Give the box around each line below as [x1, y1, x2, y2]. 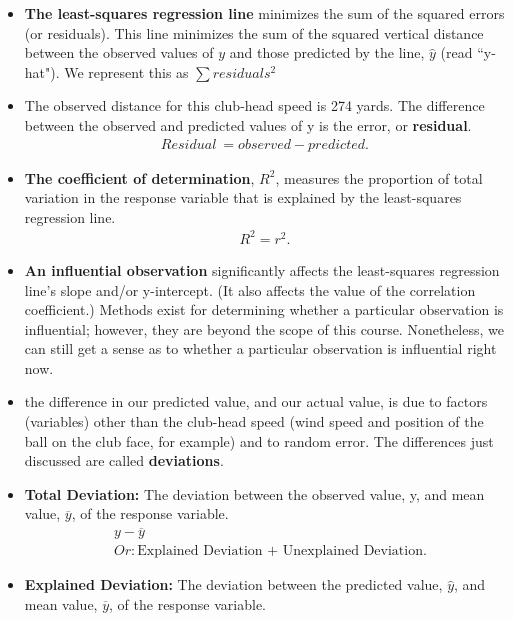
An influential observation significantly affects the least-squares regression [24, 259, 500, 280]
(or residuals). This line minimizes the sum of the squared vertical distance [24, 22, 484, 43]
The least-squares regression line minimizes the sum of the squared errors [24, 3, 505, 23]
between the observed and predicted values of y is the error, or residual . [24, 114, 472, 135]
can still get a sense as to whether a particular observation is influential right [24, 338, 497, 359]
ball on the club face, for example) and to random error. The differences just [24, 430, 494, 451]
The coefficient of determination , [24, 167, 255, 188]
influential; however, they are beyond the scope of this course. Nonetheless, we [24, 318, 504, 339]
